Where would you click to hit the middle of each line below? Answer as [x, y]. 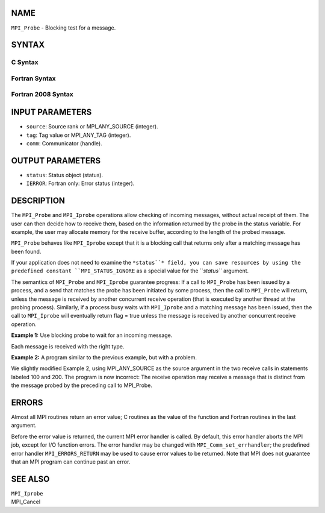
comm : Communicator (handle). [64, 143]
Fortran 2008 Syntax [42, 95]
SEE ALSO [30, 479]
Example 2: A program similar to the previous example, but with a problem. [104, 357]
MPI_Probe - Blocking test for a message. [63, 28]
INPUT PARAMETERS [51, 112]
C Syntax [25, 62]
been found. [26, 251]
